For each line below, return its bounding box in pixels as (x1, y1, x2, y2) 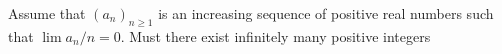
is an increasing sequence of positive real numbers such (158, 3, 494, 23)
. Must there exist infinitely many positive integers (120, 25, 431, 46)
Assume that (8, 3, 86, 23)
